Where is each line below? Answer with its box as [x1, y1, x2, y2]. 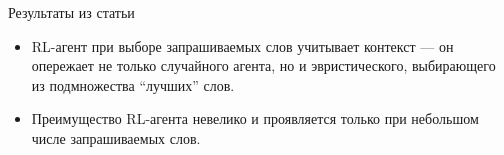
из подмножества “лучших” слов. [31, 74, 235, 95]
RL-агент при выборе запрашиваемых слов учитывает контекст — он [31, 35, 454, 56]
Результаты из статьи [8, 2, 135, 22]
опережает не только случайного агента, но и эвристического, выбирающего [31, 55, 496, 76]
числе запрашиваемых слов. [31, 127, 201, 148]
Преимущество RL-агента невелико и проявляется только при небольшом [31, 108, 479, 129]
